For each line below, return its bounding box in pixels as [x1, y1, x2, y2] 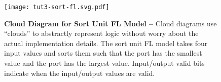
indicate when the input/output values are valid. [4, 67, 155, 78]
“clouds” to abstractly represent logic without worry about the [4, 28, 199, 38]
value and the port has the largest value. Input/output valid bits [4, 58, 205, 68]
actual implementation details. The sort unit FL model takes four [4, 37, 208, 48]
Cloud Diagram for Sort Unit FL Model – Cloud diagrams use [4, 18, 217, 28]
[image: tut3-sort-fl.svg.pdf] [4, 4, 109, 11]
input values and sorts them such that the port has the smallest [4, 48, 202, 58]
